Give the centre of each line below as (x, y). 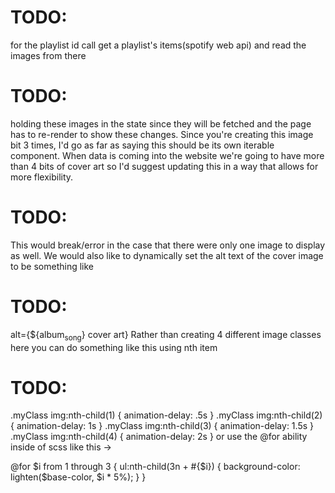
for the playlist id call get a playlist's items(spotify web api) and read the (158, 45)
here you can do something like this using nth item (114, 347)
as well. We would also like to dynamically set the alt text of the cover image (167, 255)
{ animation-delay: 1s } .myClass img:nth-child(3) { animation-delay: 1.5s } (162, 426)
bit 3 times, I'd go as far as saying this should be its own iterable (142, 145)
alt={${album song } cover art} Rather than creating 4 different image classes (166, 335)
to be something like (52, 266)
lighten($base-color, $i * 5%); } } (78, 477)
